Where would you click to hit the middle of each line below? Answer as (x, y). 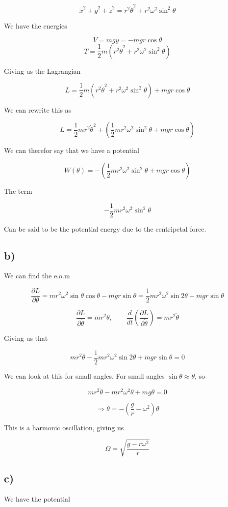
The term (18, 191)
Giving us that (26, 338)
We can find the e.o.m (37, 276)
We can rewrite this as (38, 109)
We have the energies (36, 25)
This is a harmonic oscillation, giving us (64, 427)
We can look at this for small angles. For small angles (84, 375)
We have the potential (37, 498)
